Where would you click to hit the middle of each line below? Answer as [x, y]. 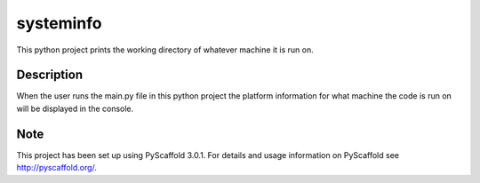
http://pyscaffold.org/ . [57, 168]
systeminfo [59, 23]
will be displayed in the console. [75, 108]
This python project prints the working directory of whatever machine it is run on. [165, 50]
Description [50, 75]
